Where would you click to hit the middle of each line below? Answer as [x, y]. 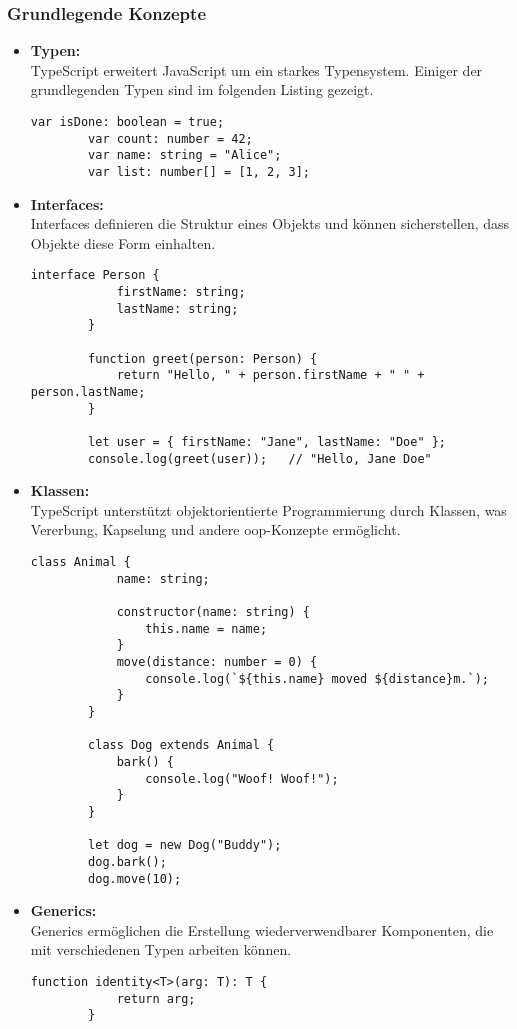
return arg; [156, 998]
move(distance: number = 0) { [217, 662]
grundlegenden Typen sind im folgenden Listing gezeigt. [202, 89]
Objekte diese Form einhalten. [123, 242]
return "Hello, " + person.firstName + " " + [270, 375]
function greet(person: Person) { [203, 358]
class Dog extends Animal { [181, 745]
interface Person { [95, 275]
